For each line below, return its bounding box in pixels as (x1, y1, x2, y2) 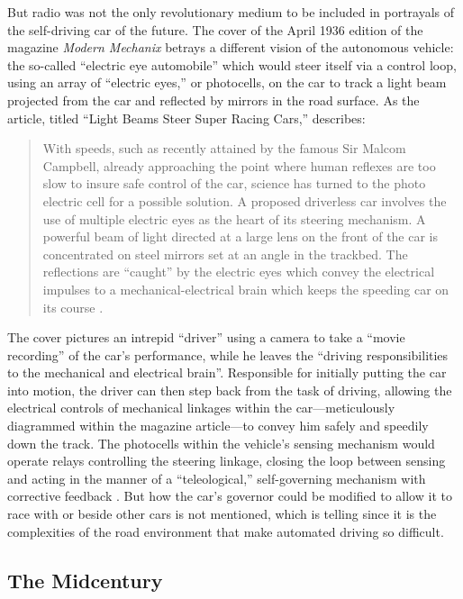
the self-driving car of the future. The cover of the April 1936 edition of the (7, 20, 423, 39)
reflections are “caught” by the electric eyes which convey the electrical (42, 262, 435, 281)
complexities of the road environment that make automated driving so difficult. (7, 522, 444, 540)
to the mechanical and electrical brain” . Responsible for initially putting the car (7, 363, 447, 382)
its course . (42, 297, 104, 316)
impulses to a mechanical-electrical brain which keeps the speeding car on (42, 279, 449, 298)
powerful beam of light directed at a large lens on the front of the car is (42, 227, 439, 246)
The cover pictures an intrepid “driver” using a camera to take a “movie (7, 328, 405, 347)
